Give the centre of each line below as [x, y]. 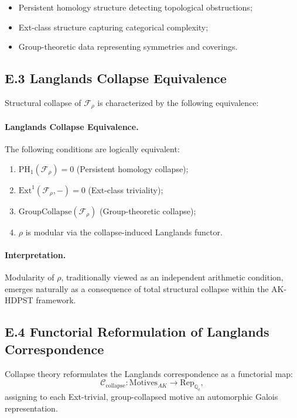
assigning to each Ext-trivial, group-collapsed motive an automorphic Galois [141, 396]
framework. [56, 300]
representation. [31, 408]
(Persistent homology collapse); [132, 168]
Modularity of [30, 277]
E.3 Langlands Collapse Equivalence [116, 78]
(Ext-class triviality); [126, 189]
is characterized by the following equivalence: [178, 102]
